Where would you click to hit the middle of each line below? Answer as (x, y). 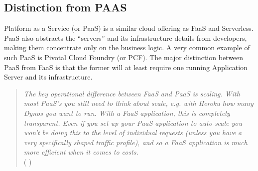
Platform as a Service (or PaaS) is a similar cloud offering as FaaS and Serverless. (129, 28)
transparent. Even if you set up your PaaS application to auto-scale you (133, 123)
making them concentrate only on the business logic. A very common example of (127, 47)
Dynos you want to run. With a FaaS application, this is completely (127, 113)
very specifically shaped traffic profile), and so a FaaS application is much (135, 142)
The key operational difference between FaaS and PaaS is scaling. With (132, 93)
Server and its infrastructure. (48, 77)
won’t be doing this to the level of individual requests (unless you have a (133, 132)
